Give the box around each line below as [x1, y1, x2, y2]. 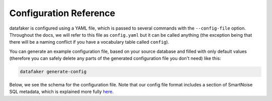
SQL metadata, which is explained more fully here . [9, 88, 114, 95]
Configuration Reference [9, 8, 115, 19]
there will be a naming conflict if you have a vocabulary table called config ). [9, 39, 170, 45]
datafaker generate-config [20, 69, 87, 75]
